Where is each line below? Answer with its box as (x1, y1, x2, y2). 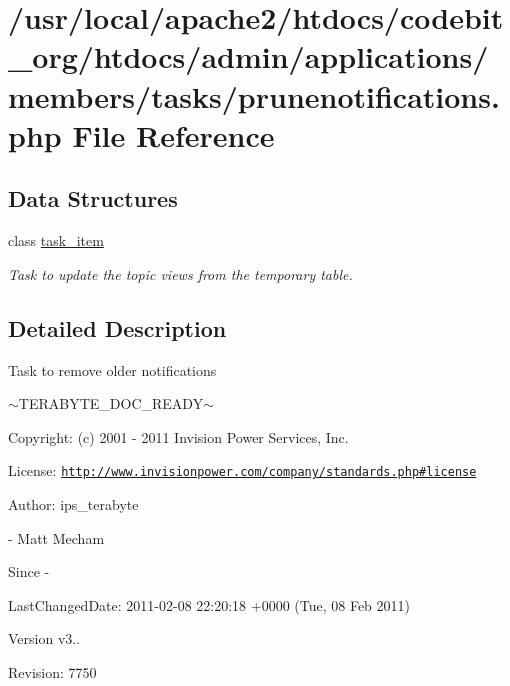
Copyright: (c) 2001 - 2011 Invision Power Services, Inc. (8, 426, 349, 447)
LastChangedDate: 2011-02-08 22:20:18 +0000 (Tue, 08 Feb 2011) (8, 594, 410, 615)
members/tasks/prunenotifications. (8, 75, 500, 116)
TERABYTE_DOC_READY (18, 393, 204, 414)
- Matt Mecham (8, 527, 105, 548)
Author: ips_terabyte (8, 493, 139, 514)
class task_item (8, 230, 104, 251)
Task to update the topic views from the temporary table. (8, 263, 353, 284)
